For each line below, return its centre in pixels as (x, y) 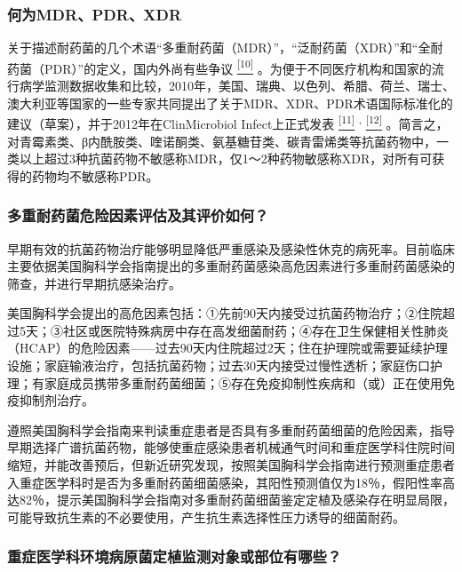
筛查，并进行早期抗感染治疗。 (94, 283)
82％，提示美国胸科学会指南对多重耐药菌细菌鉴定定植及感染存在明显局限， (237, 500)
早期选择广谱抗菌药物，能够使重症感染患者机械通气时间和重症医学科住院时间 (231, 447)
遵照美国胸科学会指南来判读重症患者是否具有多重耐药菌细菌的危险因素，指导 (231, 429)
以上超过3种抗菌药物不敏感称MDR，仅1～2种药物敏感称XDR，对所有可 (226, 159)
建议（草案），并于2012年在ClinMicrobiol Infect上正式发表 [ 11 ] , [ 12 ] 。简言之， (228, 122)
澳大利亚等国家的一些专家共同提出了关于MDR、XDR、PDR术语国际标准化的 (230, 103)
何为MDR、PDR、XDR (95, 14)
